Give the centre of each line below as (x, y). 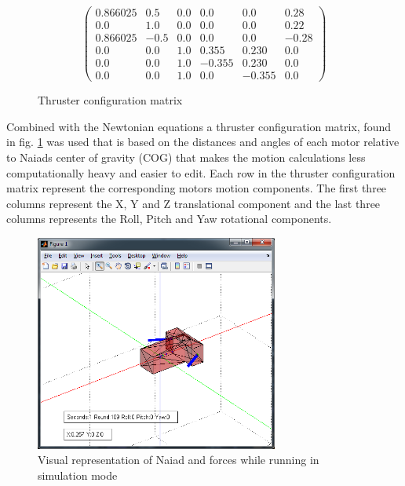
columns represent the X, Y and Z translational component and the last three (193, 203)
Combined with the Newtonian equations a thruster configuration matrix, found (199, 126)
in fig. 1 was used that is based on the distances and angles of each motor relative (203, 142)
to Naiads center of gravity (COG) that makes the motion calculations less (186, 157)
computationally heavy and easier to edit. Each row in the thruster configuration (201, 172)
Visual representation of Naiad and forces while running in (179, 460)
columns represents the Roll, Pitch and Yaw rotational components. (169, 219)
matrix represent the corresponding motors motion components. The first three (197, 188)
